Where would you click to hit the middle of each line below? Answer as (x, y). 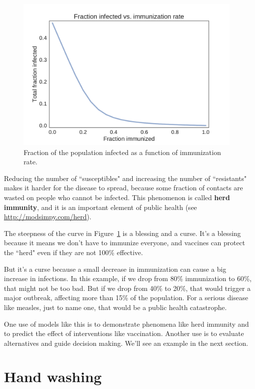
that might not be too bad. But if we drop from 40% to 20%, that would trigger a (127, 288)
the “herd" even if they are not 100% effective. (73, 252)
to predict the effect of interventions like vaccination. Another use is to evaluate (124, 333)
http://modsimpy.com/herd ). (48, 217)
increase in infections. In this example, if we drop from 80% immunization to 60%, (128, 278)
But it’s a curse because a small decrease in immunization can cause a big (115, 269)
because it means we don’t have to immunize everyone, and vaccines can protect (125, 243)
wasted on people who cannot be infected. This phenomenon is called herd (117, 197)
